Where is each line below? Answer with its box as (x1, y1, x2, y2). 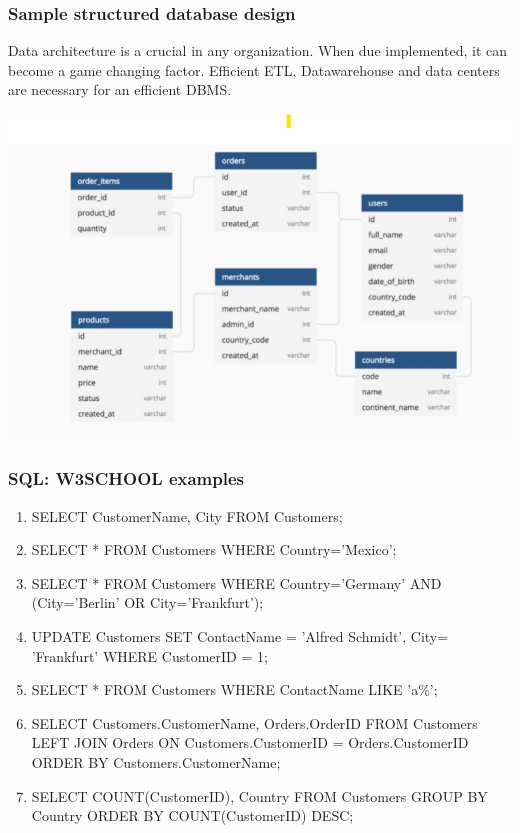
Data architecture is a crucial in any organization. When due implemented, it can (8, 40, 507, 61)
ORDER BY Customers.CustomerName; (31, 751, 281, 772)
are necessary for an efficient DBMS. (8, 79, 232, 100)
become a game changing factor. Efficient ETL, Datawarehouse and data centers (8, 59, 500, 80)
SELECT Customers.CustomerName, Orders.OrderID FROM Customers (31, 712, 478, 733)
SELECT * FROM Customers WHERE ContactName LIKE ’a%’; (31, 679, 438, 700)
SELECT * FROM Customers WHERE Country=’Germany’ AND (31, 572, 442, 593)
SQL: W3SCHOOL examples (8, 466, 244, 491)
